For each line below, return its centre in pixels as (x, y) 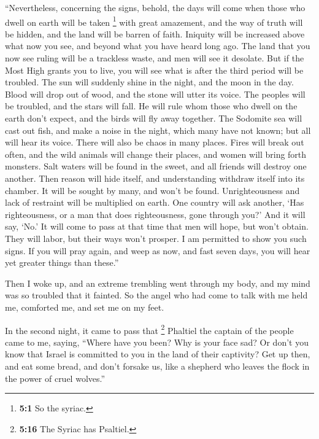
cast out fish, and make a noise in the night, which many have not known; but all (158, 130)
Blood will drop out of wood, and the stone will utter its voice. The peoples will (155, 94)
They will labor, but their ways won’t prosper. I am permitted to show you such (156, 238)
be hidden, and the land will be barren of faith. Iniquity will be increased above (155, 33)
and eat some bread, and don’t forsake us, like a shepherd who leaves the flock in (157, 366)
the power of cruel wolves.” (55, 378)
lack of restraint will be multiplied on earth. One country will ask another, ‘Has (155, 202)
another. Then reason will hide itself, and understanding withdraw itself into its (155, 178)
